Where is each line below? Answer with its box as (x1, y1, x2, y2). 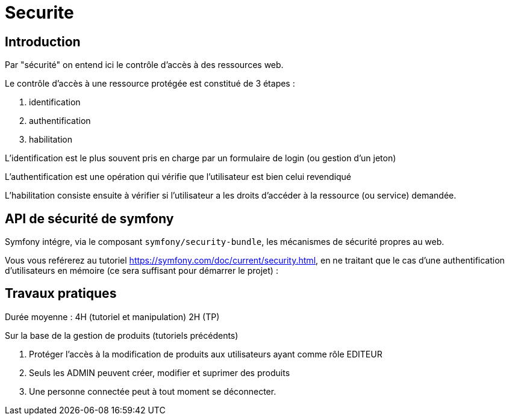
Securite (5, 2, 74, 23)
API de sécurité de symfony (5, 211, 174, 226)
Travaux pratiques (5, 286, 117, 301)
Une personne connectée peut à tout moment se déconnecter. (29, 386, 276, 397)
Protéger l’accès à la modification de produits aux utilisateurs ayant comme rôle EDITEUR (29, 348, 383, 359)
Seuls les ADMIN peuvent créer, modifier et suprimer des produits (29, 367, 290, 378)
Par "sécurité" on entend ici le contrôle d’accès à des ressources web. (5, 60, 284, 70)
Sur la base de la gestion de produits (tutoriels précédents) (5, 330, 239, 341)
